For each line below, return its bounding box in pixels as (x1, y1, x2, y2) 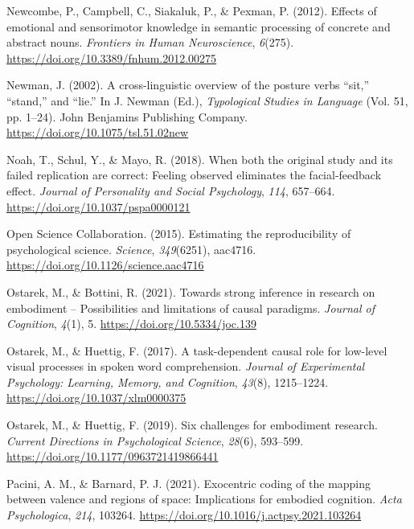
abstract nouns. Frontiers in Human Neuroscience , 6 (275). (6, 34, 294, 51)
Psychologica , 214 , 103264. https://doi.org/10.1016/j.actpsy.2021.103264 (6, 506, 362, 523)
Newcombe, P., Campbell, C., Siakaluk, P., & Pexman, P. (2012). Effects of (6, 2, 377, 18)
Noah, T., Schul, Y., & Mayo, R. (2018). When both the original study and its (6, 150, 393, 167)
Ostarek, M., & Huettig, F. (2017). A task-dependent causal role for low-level (6, 342, 387, 359)
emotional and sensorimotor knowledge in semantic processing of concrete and (6, 18, 391, 35)
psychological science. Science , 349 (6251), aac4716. (6, 240, 256, 257)
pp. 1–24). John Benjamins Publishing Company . (6, 108, 248, 125)
